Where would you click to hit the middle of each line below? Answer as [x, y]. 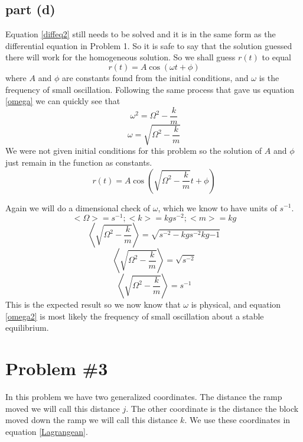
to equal [276, 57]
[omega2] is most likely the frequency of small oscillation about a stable [135, 316]
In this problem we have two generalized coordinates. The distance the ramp [144, 397]
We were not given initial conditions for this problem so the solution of [134, 151]
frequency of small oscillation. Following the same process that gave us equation [150, 89]
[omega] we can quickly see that [63, 101]
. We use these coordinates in [237, 420]
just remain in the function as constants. [79, 162]
